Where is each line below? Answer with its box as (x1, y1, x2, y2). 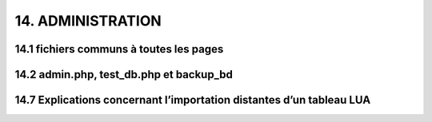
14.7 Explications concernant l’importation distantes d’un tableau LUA (14, 93, 371, 107)
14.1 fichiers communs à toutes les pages (14, 42, 224, 56)
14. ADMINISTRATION (14, 12, 162, 30)
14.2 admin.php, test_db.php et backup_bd (14, 68, 234, 81)
